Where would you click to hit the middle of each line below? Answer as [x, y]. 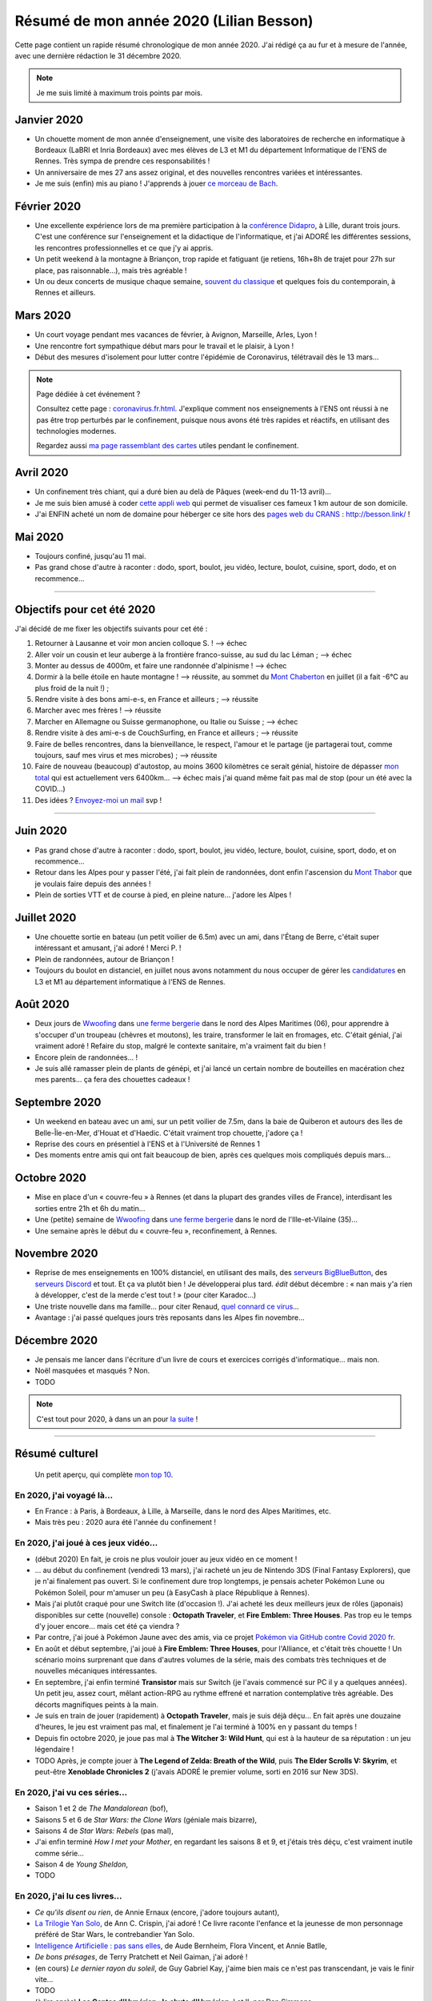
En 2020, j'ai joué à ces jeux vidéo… [86, 1543]
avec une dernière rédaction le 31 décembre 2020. [98, 55]
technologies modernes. [76, 431]
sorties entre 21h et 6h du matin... [90, 1208]
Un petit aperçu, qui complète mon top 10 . [104, 1474]
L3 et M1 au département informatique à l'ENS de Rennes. [130, 981]
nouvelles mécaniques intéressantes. [96, 1671]
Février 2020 [48, 207]
